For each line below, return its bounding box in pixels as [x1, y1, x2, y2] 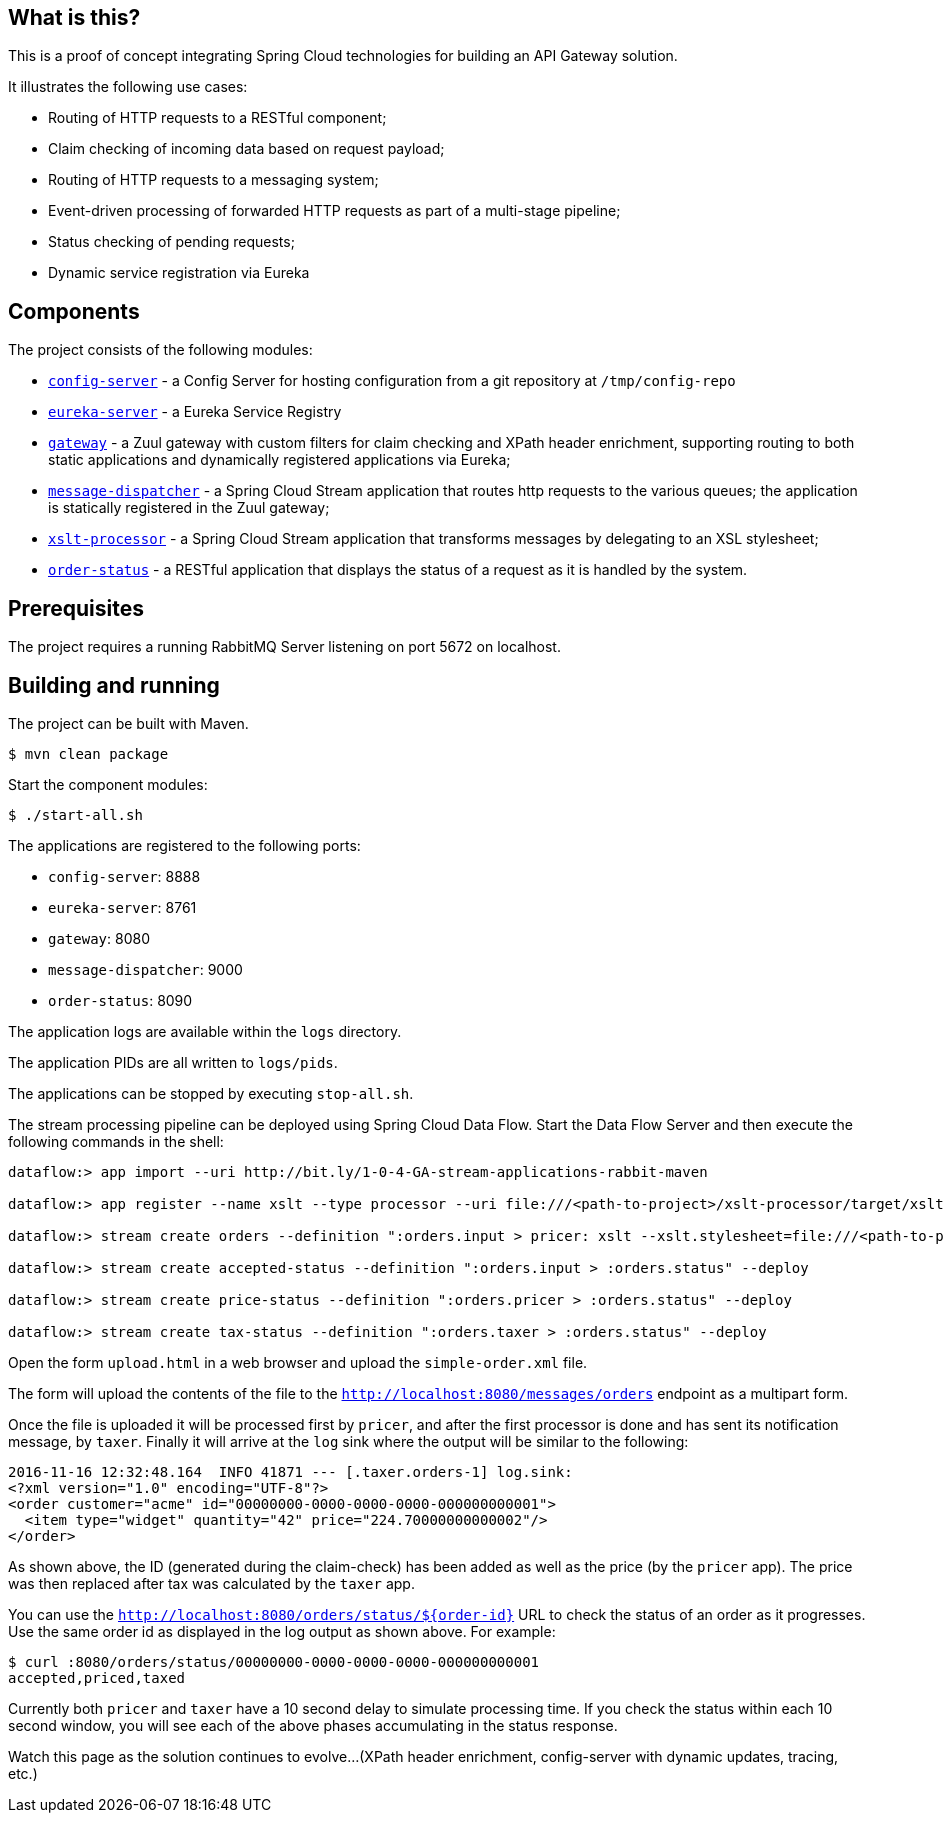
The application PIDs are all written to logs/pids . [8, 1053, 338, 1071]
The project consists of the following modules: [8, 341, 313, 359]
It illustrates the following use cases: [8, 78, 248, 96]
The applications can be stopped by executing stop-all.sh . [8, 1084, 414, 1102]
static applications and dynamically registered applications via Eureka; [48, 451, 511, 469]
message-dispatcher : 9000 [48, 960, 243, 978]
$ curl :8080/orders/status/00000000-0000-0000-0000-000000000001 [8, 1653, 540, 1670]
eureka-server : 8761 [48, 898, 197, 916]
